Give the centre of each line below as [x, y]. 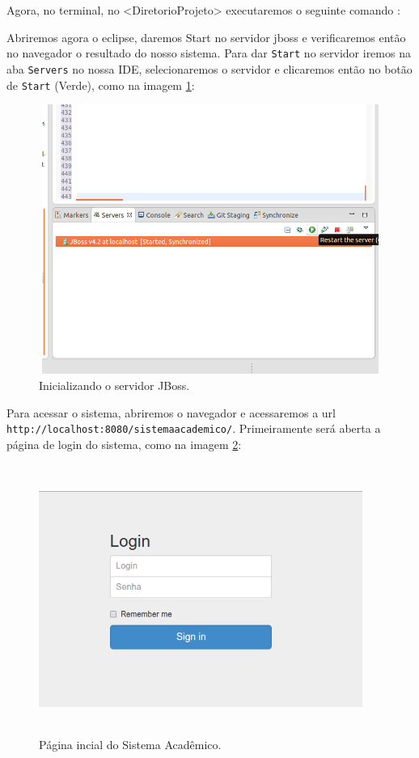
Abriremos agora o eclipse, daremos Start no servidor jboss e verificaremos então [206, 37]
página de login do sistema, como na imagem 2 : [124, 444]
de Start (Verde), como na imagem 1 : [101, 85]
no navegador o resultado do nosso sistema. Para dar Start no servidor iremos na [209, 53]
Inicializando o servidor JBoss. [114, 385]
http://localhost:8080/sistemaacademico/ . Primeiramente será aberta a [194, 428]
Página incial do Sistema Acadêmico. [130, 745]
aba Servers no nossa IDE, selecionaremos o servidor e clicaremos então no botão [209, 68]
